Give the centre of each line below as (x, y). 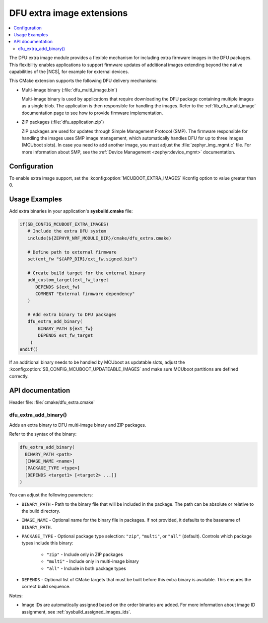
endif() (29, 350)
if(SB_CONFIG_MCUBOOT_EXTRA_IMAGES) (64, 224)
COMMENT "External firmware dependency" (85, 294)
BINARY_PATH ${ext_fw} (66, 328)
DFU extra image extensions (68, 13)
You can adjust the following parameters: (51, 495)
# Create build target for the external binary (87, 273)
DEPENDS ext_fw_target (66, 336)
